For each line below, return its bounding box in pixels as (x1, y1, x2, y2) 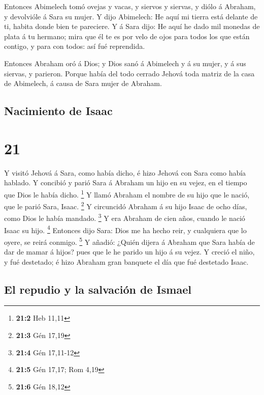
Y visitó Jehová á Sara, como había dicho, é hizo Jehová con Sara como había (4, 167, 246, 178)
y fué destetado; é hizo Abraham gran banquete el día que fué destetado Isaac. (4, 256, 249, 267)
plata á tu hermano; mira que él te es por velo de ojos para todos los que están (4, 31, 250, 41)
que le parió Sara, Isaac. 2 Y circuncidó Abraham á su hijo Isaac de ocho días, (4, 200, 247, 211)
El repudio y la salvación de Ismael (4, 281, 191, 297)
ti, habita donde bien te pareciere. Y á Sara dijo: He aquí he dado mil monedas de (4, 21, 260, 32)
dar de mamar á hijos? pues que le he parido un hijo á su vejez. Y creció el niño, (4, 246, 255, 257)
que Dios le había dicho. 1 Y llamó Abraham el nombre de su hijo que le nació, (4, 187, 250, 200)
